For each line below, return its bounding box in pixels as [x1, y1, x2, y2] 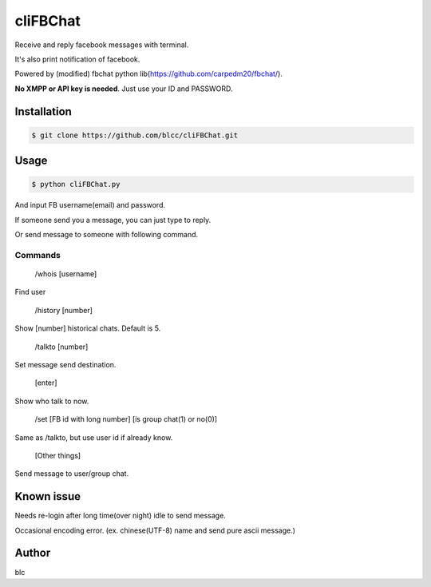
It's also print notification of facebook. [14, 54, 140, 64]
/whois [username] [34, 269, 97, 279]
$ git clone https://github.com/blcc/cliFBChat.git [31, 130, 239, 140]
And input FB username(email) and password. [14, 200, 166, 210]
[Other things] [34, 450, 81, 460]
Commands [14, 249, 61, 260]
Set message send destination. [14, 359, 117, 369]
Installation [14, 105, 72, 118]
